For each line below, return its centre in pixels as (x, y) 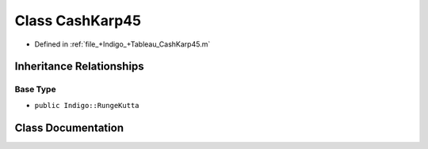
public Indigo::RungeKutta (87, 105)
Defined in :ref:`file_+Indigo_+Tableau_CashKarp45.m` (122, 44)
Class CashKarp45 (78, 20)
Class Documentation (69, 127)
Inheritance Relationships (79, 67)
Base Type (35, 89)
